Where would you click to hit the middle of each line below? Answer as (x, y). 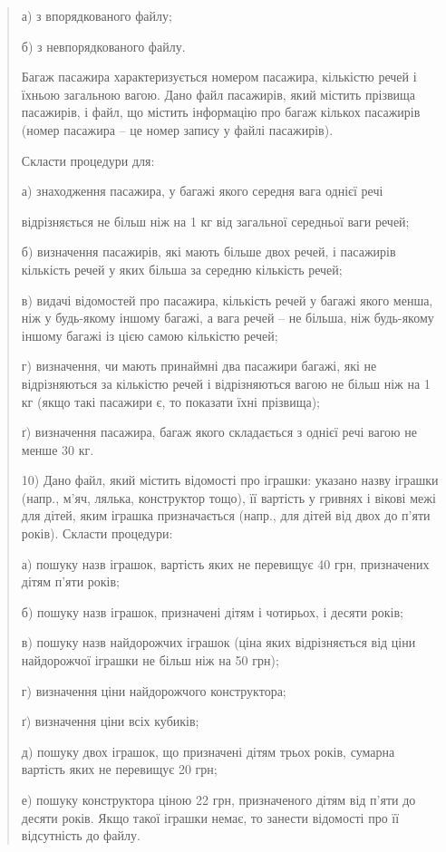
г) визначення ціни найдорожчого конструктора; (154, 690)
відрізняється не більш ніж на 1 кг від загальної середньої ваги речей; (215, 221)
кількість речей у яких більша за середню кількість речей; (182, 269)
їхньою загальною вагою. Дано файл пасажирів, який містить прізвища (218, 94)
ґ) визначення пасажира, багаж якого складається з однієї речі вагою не (219, 432)
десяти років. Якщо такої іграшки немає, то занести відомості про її (210, 817)
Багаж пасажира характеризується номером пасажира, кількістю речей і (219, 77)
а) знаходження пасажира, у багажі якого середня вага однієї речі (202, 191)
